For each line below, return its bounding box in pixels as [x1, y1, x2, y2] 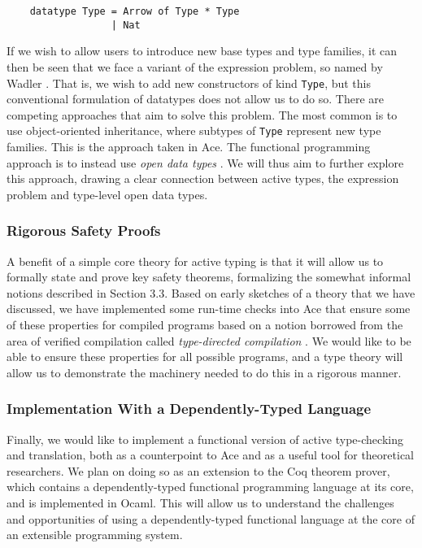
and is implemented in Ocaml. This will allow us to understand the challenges [7, 494, 394, 511]
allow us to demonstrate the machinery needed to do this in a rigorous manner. [7, 363, 402, 381]
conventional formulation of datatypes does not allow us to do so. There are [7, 90, 384, 107]
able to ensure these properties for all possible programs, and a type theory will [7, 348, 403, 365]
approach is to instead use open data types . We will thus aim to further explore [7, 154, 404, 171]
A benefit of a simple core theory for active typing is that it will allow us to [7, 252, 384, 269]
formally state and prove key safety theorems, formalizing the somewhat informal [7, 268, 411, 285]
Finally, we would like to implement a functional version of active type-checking [7, 430, 403, 447]
